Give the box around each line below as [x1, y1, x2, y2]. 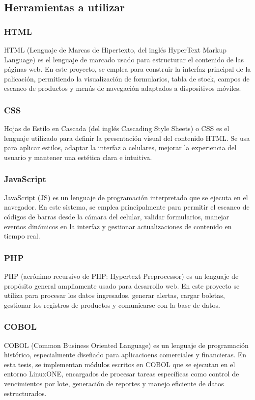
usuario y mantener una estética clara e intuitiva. [4, 152, 152, 162]
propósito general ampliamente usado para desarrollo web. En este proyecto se [4, 280, 240, 291]
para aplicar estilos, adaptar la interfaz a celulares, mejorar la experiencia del [4, 142, 237, 153]
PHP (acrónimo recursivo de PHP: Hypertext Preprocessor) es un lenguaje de [4, 270, 239, 281]
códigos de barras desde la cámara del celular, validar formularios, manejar [4, 211, 229, 221]
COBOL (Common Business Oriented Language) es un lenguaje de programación [4, 340, 249, 350]
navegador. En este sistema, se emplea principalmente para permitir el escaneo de [4, 202, 250, 212]
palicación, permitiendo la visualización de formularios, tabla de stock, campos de [4, 73, 250, 83]
